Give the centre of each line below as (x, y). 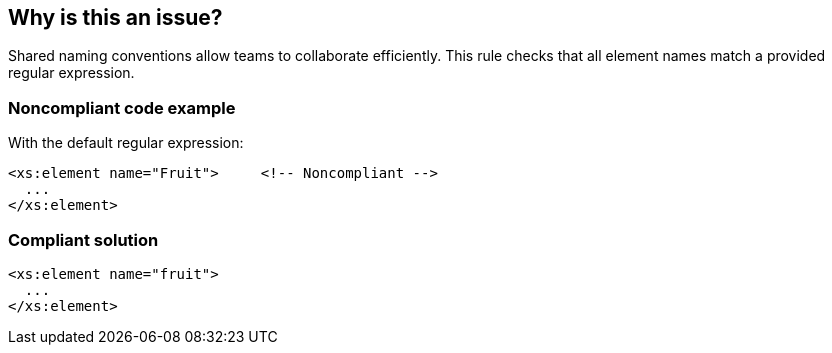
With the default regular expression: (126, 143)
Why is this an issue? (115, 17)
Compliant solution (83, 239)
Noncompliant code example (122, 107)
